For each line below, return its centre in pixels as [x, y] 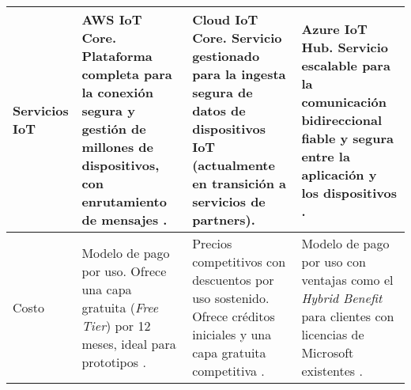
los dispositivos [349, 192]
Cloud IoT [225, 19]
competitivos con [239, 261]
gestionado [226, 56]
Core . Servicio [237, 38]
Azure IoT [334, 28]
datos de [219, 110]
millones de [117, 147]
